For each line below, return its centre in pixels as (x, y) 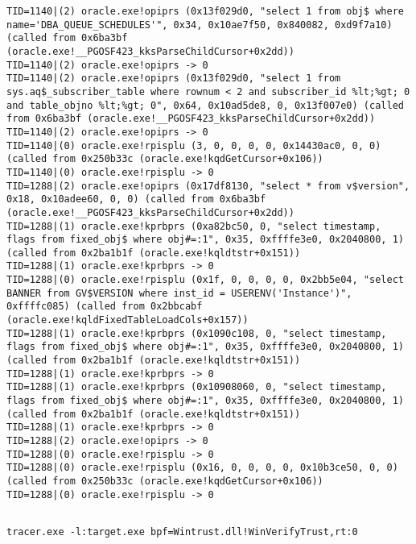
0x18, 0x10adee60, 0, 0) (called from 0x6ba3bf (136, 199)
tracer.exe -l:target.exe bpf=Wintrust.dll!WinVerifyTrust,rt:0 (182, 532)
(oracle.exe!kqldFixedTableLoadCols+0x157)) (128, 320)
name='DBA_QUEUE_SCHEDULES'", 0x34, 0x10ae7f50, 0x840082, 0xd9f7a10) (200, 25)
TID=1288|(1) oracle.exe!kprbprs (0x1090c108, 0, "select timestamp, (197, 333)
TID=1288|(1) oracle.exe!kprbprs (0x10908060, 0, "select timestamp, (197, 387)
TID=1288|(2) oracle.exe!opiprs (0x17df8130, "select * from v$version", (208, 186)
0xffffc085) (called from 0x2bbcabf (105, 307)
